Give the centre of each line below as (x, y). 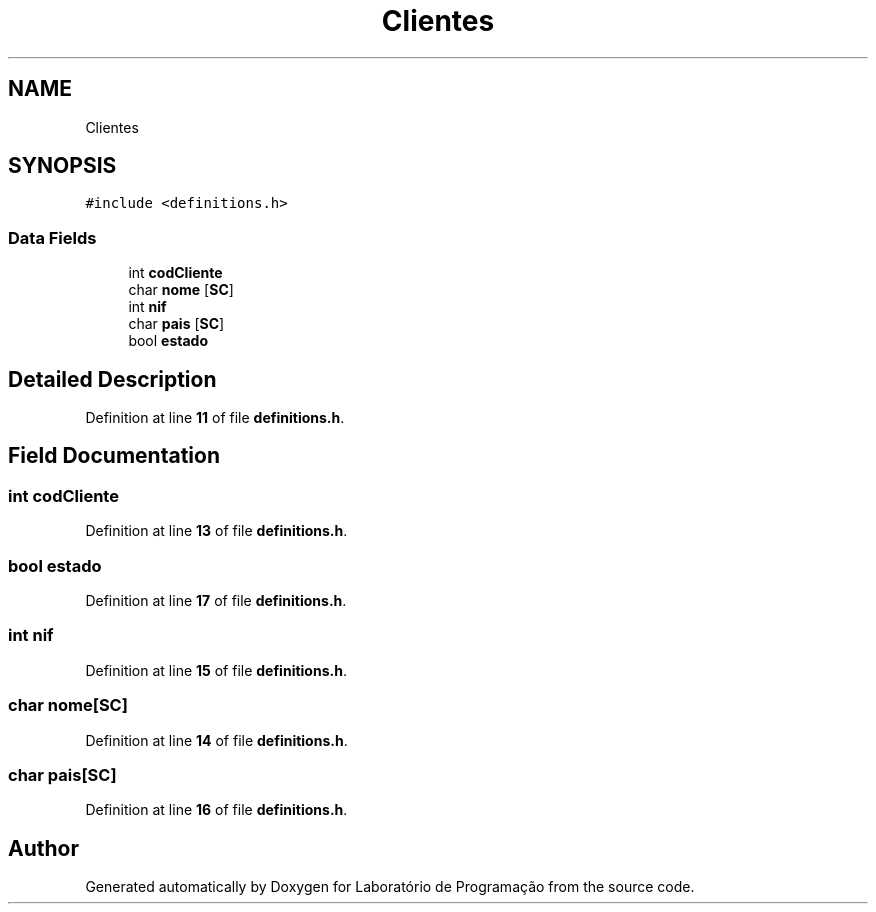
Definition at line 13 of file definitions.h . (216, 531)
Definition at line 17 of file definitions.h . (216, 600)
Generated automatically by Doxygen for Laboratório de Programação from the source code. (390, 887)
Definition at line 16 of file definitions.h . (216, 810)
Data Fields (52, 237)
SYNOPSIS (62, 166)
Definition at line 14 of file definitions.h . (216, 740)
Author (43, 848)
